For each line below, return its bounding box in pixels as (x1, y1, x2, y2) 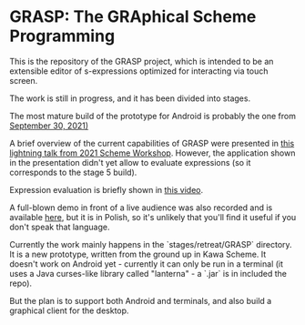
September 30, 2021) (9, 120, 89, 131)
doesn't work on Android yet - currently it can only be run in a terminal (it (9, 258, 284, 269)
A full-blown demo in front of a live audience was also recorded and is (9, 202, 273, 213)
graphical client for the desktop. (9, 305, 129, 316)
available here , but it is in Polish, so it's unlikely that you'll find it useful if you (9, 211, 297, 222)
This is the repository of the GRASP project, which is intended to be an (9, 56, 274, 66)
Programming (9, 25, 116, 46)
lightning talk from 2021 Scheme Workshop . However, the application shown (9, 147, 296, 158)
